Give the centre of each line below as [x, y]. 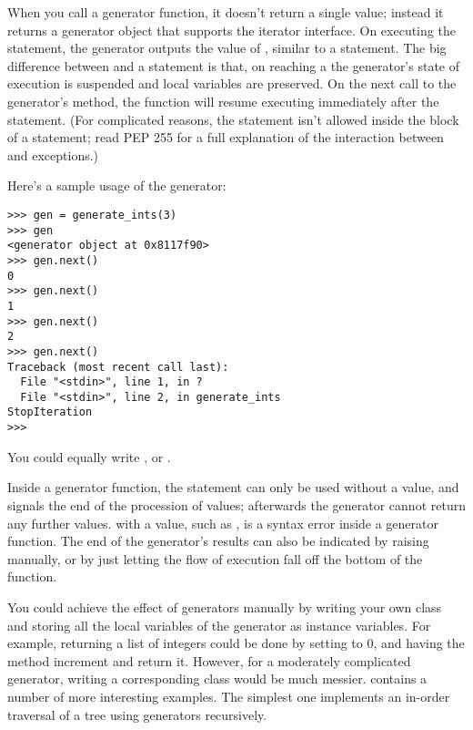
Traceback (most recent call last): [118, 367]
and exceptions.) [53, 154]
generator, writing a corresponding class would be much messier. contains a [217, 679]
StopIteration [50, 412]
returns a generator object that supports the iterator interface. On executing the [231, 30]
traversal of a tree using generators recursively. [137, 714]
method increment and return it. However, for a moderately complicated [209, 660]
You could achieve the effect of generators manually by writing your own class [225, 607]
